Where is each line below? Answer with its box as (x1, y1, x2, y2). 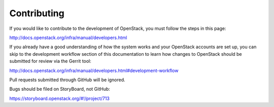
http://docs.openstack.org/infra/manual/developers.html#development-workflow (9, 67, 179, 74)
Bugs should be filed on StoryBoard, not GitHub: (9, 86, 110, 92)
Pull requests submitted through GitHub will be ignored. (9, 77, 125, 83)
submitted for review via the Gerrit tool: (9, 58, 91, 64)
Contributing (9, 8, 64, 19)
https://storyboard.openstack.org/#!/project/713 (9, 95, 110, 101)
